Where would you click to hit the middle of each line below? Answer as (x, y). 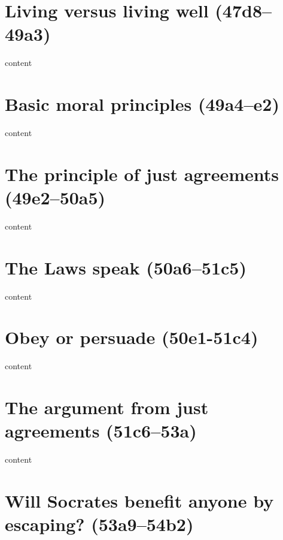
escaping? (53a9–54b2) (99, 524)
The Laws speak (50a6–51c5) (126, 267)
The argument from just (107, 407)
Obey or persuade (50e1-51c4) (132, 337)
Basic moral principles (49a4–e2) (142, 104)
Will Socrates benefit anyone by (139, 501)
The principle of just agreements (142, 174)
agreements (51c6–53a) (101, 431)
